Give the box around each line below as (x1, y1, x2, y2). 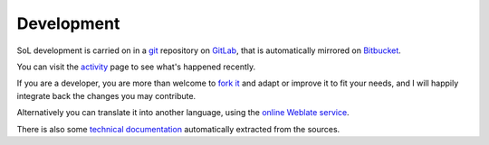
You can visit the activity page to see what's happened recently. (16, 61, 256, 72)
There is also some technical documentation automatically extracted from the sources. (16, 123, 340, 134)
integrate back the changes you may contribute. (16, 90, 197, 101)
